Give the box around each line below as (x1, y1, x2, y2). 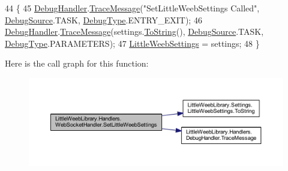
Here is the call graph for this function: (5, 57, 149, 70)
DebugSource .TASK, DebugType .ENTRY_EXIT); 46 (5, 13, 202, 26)
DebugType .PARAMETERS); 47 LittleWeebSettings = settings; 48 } (5, 37, 260, 49)
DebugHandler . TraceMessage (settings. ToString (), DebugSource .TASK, (5, 25, 264, 38)
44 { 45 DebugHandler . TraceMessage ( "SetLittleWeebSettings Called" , (5, 2, 260, 14)
